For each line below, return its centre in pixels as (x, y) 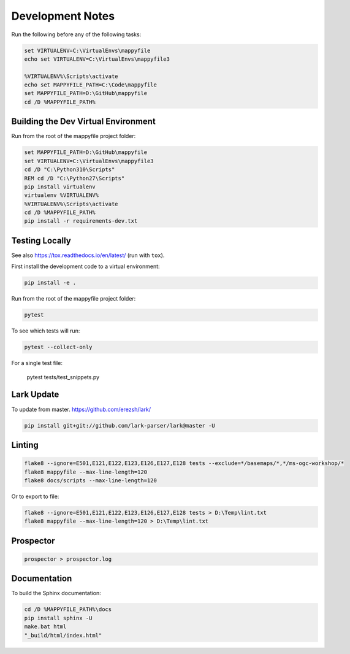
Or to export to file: (35, 496)
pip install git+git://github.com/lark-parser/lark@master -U (120, 425)
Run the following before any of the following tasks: (76, 34)
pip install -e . (50, 283)
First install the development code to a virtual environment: (86, 266)
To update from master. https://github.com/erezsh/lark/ (81, 409)
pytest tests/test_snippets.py (63, 377)
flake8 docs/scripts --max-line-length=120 (91, 480)
